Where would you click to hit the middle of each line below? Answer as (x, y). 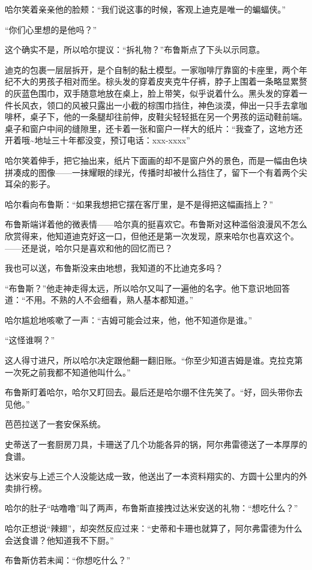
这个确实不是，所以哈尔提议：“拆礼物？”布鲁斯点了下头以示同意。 (135, 49)
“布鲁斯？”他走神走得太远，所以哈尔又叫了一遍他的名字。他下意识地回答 (148, 288)
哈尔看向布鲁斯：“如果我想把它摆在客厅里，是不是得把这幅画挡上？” (139, 204)
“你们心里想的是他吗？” (51, 29)
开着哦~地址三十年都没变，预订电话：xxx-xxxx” (97, 140)
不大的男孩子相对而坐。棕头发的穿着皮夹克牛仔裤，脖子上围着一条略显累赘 (160, 81)
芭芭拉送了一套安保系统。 (55, 424)
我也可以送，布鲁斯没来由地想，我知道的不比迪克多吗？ (114, 268)
